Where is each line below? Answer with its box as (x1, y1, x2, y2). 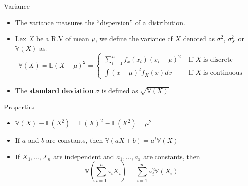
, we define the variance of (95, 33, 173, 44)
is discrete (203, 56, 233, 63)
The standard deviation (15, 85, 93, 95)
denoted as (183, 33, 215, 44)
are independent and (53, 151, 114, 161)
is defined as (101, 85, 138, 95)
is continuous (203, 69, 243, 77)
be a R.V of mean (36, 33, 89, 44)
